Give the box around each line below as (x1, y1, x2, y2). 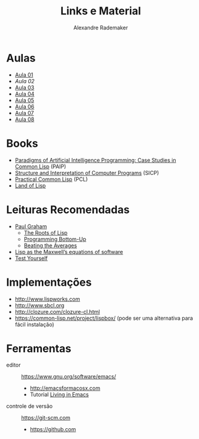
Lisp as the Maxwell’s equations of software (14, 248, 123, 255)
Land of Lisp (14, 181, 46, 189)
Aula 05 (14, 96, 35, 104)
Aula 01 (14, 71, 34, 78)
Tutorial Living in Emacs (29, 391, 89, 398)
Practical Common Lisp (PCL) (14, 175, 88, 183)
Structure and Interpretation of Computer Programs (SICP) (14, 169, 159, 176)
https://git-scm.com (21, 414, 71, 422)
